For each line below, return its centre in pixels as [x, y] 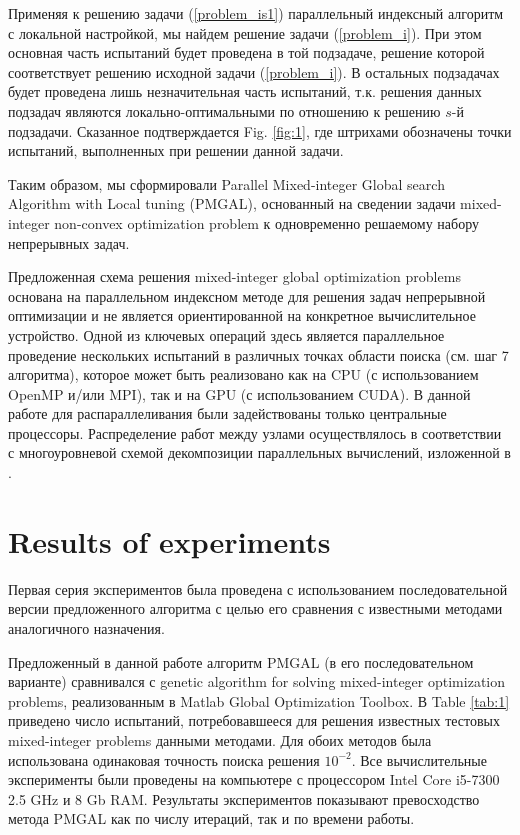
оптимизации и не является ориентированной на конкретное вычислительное [242, 315]
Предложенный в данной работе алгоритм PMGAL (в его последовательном [241, 661]
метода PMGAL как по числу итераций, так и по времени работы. [211, 818]
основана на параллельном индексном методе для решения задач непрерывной [247, 295]
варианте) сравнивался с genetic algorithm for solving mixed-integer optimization [257, 681]
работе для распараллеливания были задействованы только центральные [227, 413]
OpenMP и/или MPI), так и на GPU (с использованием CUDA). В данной [239, 393]
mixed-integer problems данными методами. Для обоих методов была [220, 739]
